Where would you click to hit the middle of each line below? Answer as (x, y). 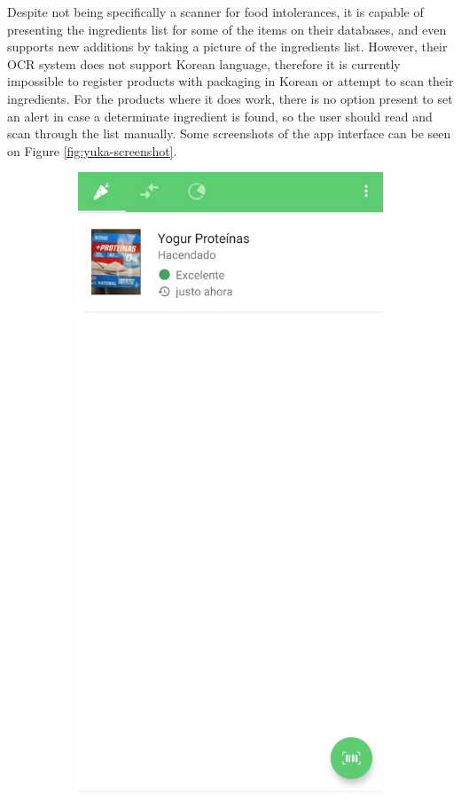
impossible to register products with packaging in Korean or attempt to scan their (230, 81)
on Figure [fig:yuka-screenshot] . (92, 150)
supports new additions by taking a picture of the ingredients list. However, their (227, 47)
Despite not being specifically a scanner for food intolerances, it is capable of (215, 12)
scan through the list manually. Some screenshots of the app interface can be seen (229, 133)
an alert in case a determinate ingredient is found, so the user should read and (220, 116)
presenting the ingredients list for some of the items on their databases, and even (227, 29)
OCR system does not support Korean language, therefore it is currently (204, 63)
